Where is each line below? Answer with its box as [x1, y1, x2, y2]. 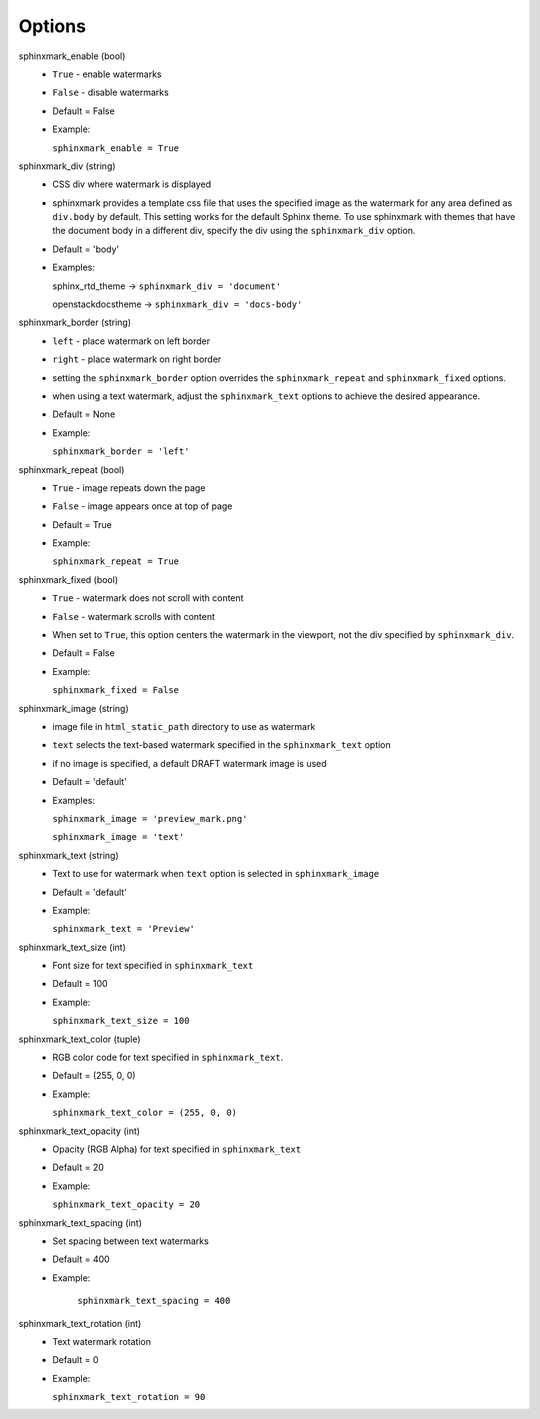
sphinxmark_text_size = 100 [52, 1015, 190, 1027]
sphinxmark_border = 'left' [52, 446, 190, 457]
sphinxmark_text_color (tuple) [18, 1033, 141, 1045]
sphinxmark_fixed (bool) [18, 573, 119, 585]
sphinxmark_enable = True [52, 142, 180, 154]
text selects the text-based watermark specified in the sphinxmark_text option [52, 739, 392, 751]
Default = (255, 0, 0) [52, 1070, 136, 1082]
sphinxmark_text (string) [18, 849, 119, 861]
